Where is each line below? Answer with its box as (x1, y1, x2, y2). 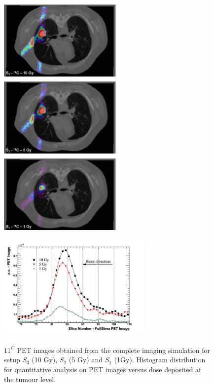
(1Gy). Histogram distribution (114, 354, 206, 365)
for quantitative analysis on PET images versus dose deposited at (4, 364, 202, 374)
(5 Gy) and (69, 354, 103, 365)
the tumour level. (4, 374, 56, 384)
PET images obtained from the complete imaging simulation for (17, 345, 210, 355)
